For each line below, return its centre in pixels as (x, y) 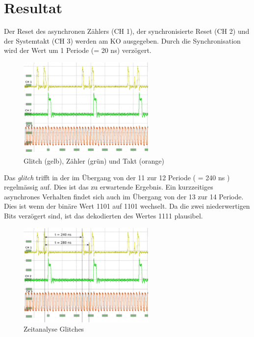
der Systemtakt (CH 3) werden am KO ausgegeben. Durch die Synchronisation (122, 40)
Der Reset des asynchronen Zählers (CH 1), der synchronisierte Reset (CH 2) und (127, 31)
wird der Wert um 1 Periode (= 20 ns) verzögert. (78, 50)
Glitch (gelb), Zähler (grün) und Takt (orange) (94, 161)
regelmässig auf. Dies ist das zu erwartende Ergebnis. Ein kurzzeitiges (109, 187)
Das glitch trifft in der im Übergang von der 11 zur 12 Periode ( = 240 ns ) (117, 177)
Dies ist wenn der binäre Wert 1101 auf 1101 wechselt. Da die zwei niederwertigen (127, 206)
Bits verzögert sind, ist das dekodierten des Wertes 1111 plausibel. (103, 216)
